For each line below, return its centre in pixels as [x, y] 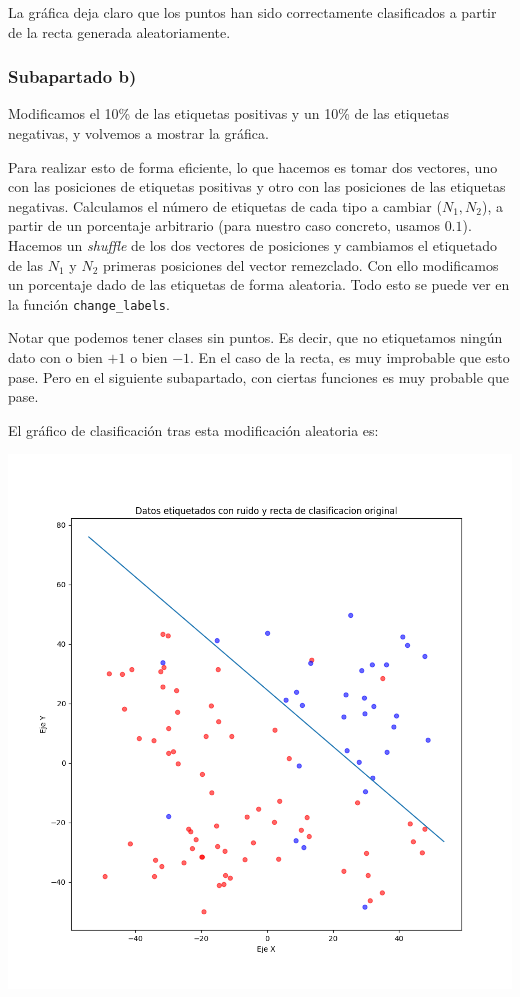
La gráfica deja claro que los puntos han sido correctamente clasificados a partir [252, 12]
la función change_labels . [89, 303]
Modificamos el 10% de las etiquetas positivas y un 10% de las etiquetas [229, 113]
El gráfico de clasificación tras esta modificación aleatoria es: [193, 429]
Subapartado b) [72, 76]
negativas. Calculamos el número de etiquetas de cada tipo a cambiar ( [225, 205]
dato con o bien [55, 357]
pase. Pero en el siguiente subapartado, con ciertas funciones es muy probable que [258, 376]
